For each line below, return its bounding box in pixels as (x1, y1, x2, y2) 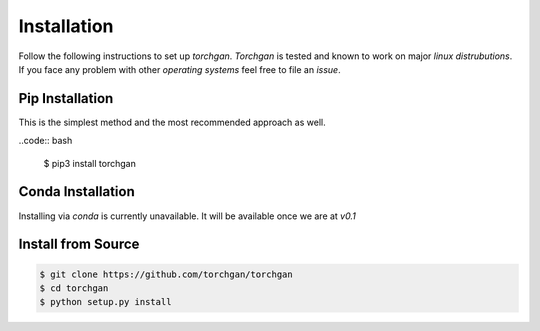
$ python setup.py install (39, 296, 172, 308)
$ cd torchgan (39, 282, 109, 294)
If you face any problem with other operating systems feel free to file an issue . (18, 63, 341, 75)
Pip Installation (18, 90, 114, 107)
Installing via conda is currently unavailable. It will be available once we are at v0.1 (18, 210, 357, 222)
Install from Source (18, 236, 140, 253)
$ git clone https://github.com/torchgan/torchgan (39, 268, 294, 280)
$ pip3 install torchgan (43, 157, 137, 169)
